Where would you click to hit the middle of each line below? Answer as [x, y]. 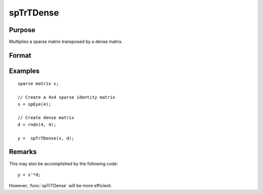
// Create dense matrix [46, 118]
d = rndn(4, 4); [37, 124]
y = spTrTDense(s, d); [46, 138]
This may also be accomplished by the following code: [64, 163]
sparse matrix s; [38, 84]
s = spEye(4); [34, 104]
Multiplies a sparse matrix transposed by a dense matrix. [66, 42]
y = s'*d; [29, 175]
